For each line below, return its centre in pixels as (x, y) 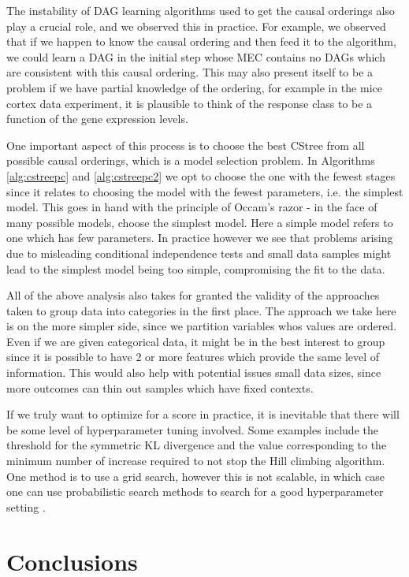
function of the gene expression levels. (97, 119)
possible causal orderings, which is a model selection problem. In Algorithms (191, 160)
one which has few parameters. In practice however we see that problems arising (200, 238)
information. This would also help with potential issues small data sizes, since (194, 372)
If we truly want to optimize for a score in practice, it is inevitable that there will (203, 414)
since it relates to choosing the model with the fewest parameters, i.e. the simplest (205, 191)
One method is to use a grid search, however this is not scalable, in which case (196, 476)
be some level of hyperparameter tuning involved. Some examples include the (192, 429)
